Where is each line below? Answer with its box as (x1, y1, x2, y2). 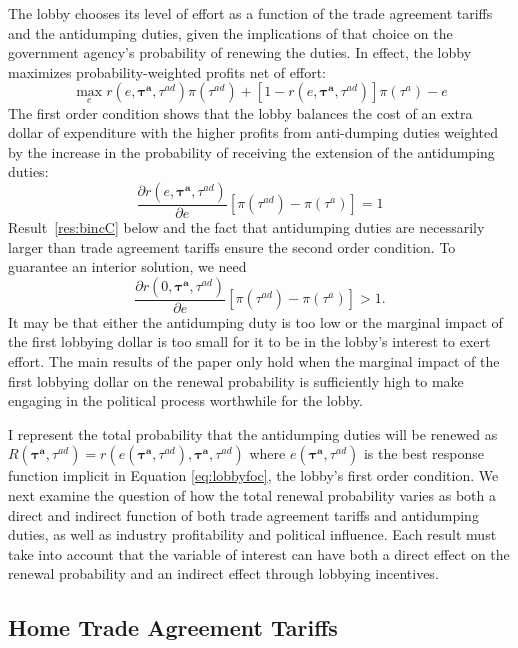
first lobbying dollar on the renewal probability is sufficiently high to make (8, 370, 464, 391)
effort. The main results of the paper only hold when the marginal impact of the (8, 351, 500, 371)
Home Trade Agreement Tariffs (8, 612, 338, 643)
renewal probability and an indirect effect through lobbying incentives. (8, 563, 439, 584)
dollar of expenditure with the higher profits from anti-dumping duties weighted (8, 122, 499, 143)
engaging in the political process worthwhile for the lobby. (8, 390, 363, 411)
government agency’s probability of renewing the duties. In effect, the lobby (8, 42, 472, 63)
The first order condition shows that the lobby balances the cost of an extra (8, 102, 473, 123)
